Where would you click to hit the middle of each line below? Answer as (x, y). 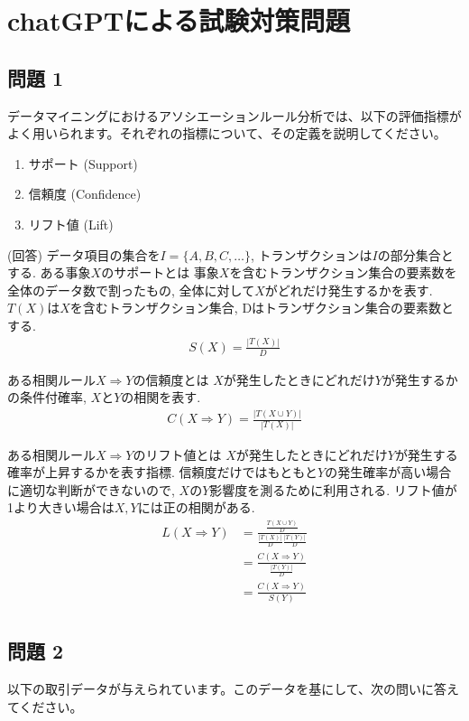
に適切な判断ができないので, (91, 489)
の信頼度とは (171, 379)
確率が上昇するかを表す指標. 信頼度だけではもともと (162, 472)
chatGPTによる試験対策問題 (179, 20)
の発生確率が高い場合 (388, 472)
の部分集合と (415, 254)
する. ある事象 (49, 272)
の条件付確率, (47, 397)
